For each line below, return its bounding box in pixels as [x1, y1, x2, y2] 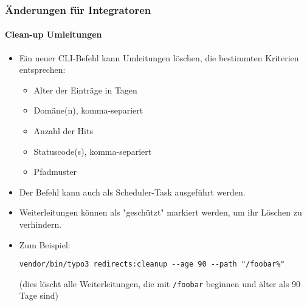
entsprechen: [19, 63, 66, 76]
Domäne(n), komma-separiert [33, 104, 143, 117]
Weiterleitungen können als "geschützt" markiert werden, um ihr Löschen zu [19, 206, 302, 219]
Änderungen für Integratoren [5, 2, 151, 17]
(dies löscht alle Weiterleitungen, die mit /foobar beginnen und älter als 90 [19, 277, 301, 290]
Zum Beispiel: [19, 238, 71, 251]
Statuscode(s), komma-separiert [33, 144, 152, 157]
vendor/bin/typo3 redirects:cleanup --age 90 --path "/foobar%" [19, 260, 285, 269]
